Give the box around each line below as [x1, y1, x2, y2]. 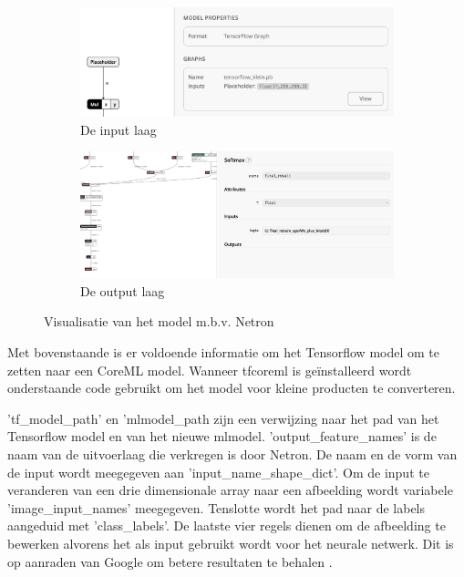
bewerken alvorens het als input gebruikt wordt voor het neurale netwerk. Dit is [7, 533, 454, 552]
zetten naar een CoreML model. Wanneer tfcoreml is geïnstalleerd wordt [7, 360, 412, 379]
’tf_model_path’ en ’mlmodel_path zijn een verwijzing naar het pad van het [7, 408, 439, 428]
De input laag [80, 119, 157, 139]
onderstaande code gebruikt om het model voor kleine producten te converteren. [7, 378, 456, 397]
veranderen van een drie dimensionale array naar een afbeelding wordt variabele [7, 480, 453, 500]
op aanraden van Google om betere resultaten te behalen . [7, 551, 333, 571]
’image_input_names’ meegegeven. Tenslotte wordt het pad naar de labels [7, 498, 426, 517]
